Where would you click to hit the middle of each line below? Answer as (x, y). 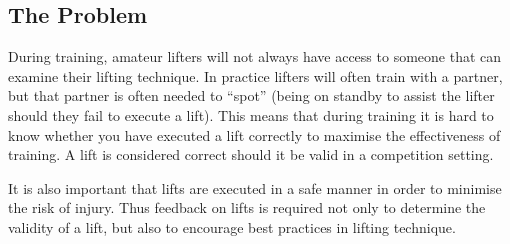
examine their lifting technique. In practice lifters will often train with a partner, (255, 75)
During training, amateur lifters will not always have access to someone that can (255, 56)
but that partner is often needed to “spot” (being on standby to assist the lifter (251, 95)
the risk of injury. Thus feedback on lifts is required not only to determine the (247, 207)
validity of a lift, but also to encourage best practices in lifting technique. (232, 226)
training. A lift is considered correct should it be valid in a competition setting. (251, 154)
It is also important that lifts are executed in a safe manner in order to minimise (255, 187)
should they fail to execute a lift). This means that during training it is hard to (251, 114)
